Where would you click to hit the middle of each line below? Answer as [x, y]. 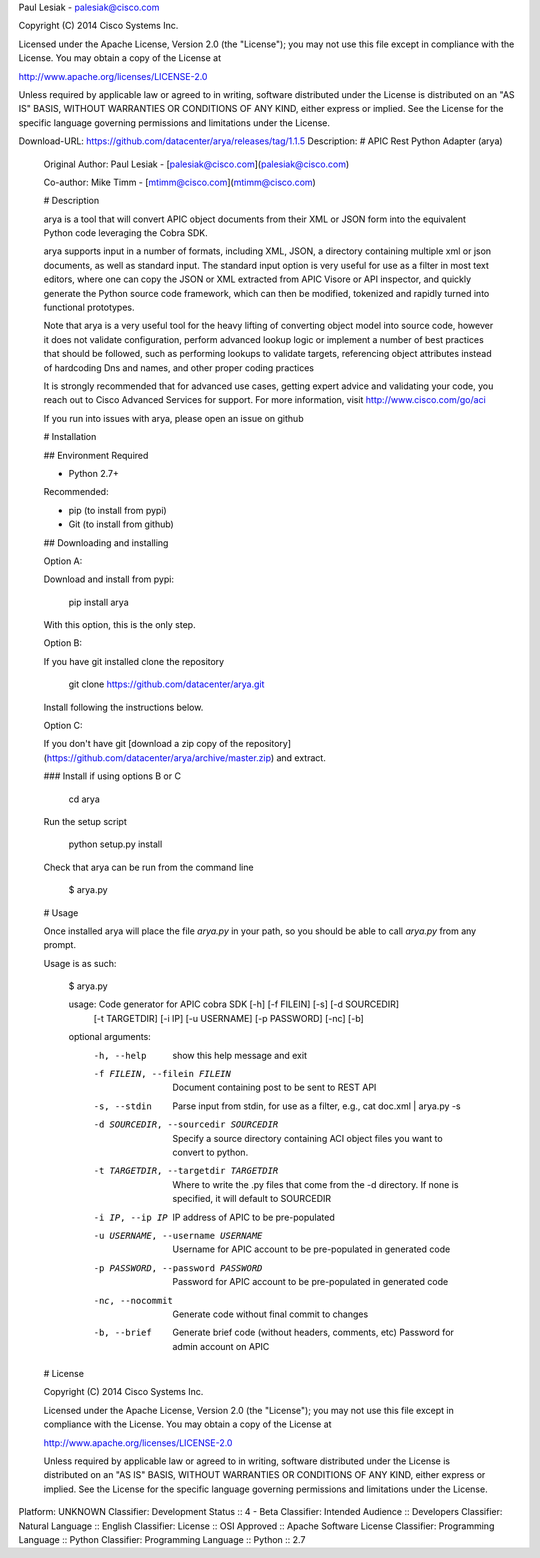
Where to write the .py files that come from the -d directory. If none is [315, 1184]
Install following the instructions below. [123, 707]
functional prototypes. [89, 307]
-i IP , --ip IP [131, 1217]
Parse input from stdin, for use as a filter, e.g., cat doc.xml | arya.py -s [316, 1106]
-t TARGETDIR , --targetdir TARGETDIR [186, 1171]
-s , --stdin [122, 1106]
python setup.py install [115, 844]
